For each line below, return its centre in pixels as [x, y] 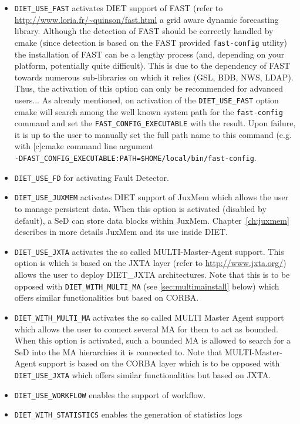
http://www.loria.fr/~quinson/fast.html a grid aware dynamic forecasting [146, 19]
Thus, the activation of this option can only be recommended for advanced [149, 88]
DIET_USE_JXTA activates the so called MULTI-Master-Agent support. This [149, 251]
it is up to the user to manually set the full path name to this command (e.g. [153, 134]
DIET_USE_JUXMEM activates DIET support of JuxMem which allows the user [151, 197]
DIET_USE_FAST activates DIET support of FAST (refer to [119, 8]
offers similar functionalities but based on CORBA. [107, 297]
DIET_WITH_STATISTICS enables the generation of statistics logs [128, 414]
